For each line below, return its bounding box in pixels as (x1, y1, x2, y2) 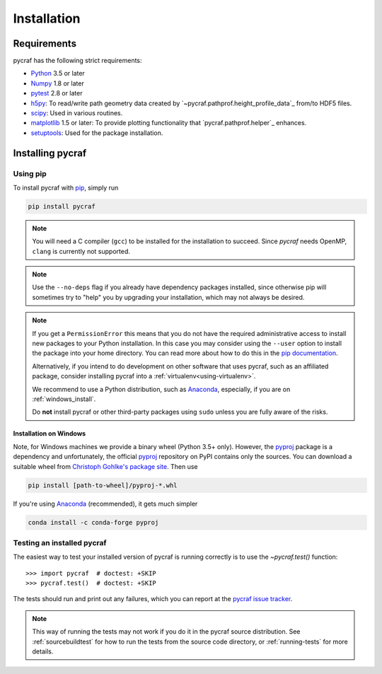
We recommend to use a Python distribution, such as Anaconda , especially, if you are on (32, 385, 291, 393)
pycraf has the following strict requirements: (13, 57, 142, 65)
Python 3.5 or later (30, 69, 85, 78)
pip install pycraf (28, 202, 95, 210)
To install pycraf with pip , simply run (13, 183, 119, 192)
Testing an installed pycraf (13, 538, 107, 547)
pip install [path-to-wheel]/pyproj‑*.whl (28, 481, 178, 489)
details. (32, 647, 54, 656)
